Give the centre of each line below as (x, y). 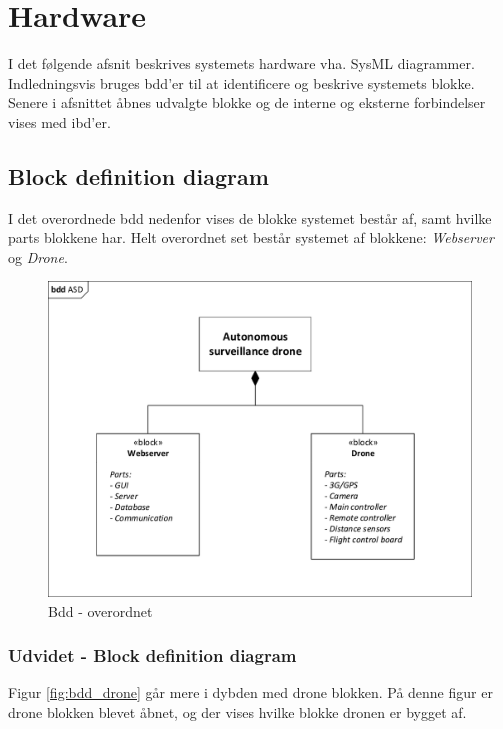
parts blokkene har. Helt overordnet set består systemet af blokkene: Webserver (251, 237)
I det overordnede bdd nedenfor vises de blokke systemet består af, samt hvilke (250, 217)
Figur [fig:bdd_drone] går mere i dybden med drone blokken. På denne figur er (250, 692)
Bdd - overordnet (100, 610)
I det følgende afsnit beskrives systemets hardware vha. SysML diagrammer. (241, 63)
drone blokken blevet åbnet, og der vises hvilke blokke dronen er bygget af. (237, 712)
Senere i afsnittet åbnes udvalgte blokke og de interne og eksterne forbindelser (247, 102)
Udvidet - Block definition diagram (152, 655)
